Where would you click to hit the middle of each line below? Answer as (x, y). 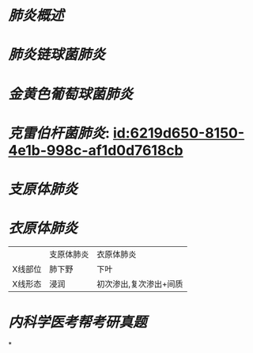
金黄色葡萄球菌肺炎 (71, 94)
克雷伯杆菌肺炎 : (59, 133)
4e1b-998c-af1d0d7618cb (96, 150)
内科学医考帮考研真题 (78, 323)
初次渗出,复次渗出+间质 (140, 283)
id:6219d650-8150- (179, 133)
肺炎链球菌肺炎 (57, 55)
